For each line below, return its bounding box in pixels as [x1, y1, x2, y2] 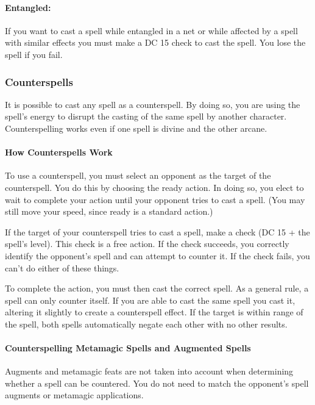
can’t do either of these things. [5, 261, 119, 274]
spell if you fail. [5, 48, 63, 60]
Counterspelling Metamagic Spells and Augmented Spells [5, 342, 251, 354]
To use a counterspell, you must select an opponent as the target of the [5, 169, 271, 182]
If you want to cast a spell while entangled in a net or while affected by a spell [5, 24, 298, 37]
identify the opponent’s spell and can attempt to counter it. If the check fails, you [5, 249, 310, 262]
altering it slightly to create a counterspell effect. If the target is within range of [5, 306, 303, 318]
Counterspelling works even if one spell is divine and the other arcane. [5, 121, 267, 134]
